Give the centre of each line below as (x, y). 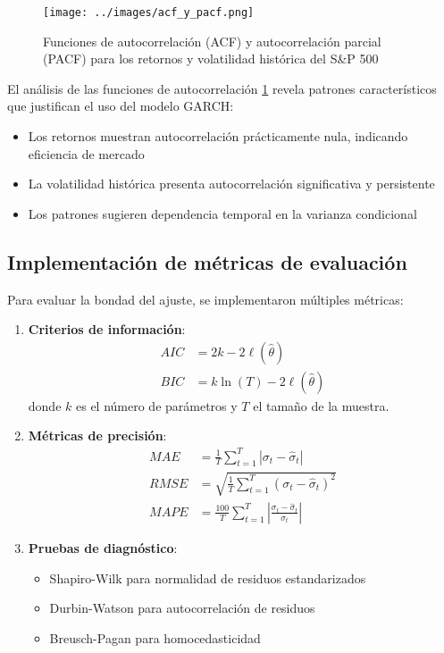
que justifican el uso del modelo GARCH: (121, 106)
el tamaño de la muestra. (321, 405)
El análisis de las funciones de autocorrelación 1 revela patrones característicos (222, 88)
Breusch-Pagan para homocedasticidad (155, 637)
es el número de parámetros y (156, 405)
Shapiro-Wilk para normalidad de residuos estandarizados (208, 578)
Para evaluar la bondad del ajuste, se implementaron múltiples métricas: (205, 299)
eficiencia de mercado (86, 153)
